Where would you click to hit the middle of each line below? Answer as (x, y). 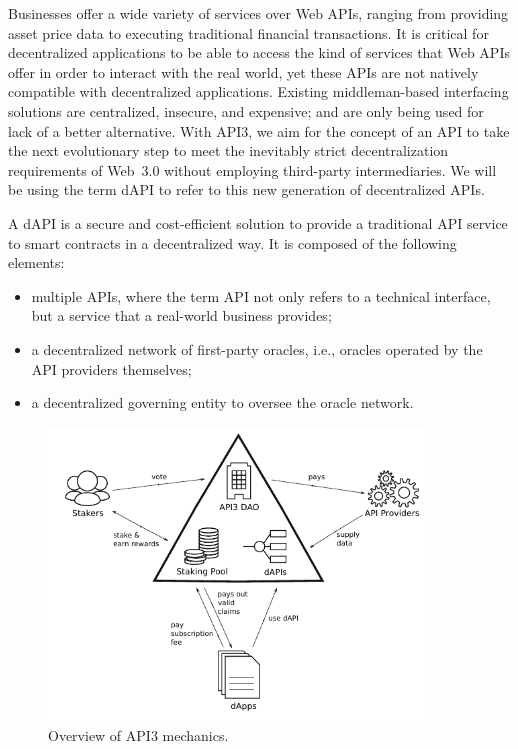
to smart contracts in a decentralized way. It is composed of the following (232, 242)
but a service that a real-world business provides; (181, 315)
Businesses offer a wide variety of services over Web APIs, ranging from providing (258, 13)
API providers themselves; (111, 368)
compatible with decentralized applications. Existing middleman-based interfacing (258, 91)
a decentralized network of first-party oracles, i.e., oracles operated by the (257, 348)
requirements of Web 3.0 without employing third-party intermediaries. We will (252, 169)
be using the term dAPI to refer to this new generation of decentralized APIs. (246, 189)
